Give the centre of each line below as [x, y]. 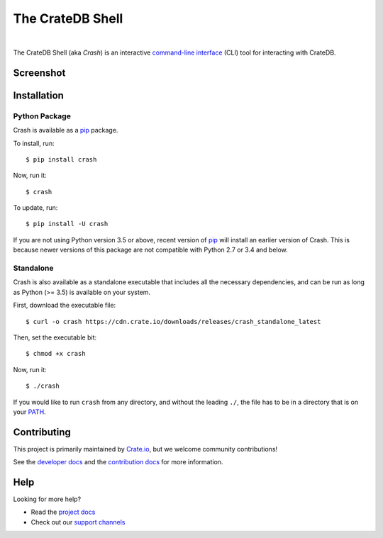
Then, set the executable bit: [55, 337]
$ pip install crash [61, 159]
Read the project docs [63, 512]
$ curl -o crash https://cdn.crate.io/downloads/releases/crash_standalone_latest [173, 321]
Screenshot [39, 73]
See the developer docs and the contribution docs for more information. [118, 462]
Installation [38, 95]
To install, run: [34, 143]
